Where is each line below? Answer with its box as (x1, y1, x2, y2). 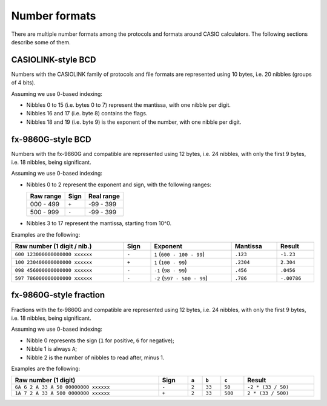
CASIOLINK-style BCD (11, 55, 96, 65)
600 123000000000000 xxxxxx (15, 251, 93, 257)
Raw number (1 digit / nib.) (15, 242, 92, 251)
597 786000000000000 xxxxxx (15, 275, 93, 282)
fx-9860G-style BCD (11, 134, 91, 144)
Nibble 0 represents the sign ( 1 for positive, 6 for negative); (26, 337, 175, 344)
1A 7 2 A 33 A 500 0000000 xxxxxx (15, 390, 110, 397)
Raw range (30, 192, 62, 200)
